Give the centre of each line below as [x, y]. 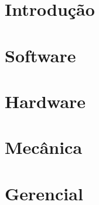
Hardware [45, 101]
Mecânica [44, 147]
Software [40, 55]
